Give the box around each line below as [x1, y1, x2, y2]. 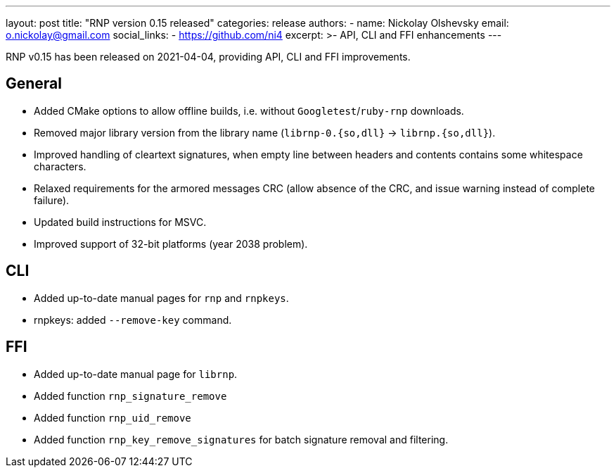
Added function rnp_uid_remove [34, 411, 191, 424]
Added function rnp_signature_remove [34, 389, 227, 402]
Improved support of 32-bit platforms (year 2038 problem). [34, 237, 308, 250]
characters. [34, 160, 86, 172]
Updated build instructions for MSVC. [34, 215, 207, 228]
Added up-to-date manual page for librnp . [34, 367, 238, 380]
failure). [34, 194, 70, 206]
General [6, 75, 63, 93]
